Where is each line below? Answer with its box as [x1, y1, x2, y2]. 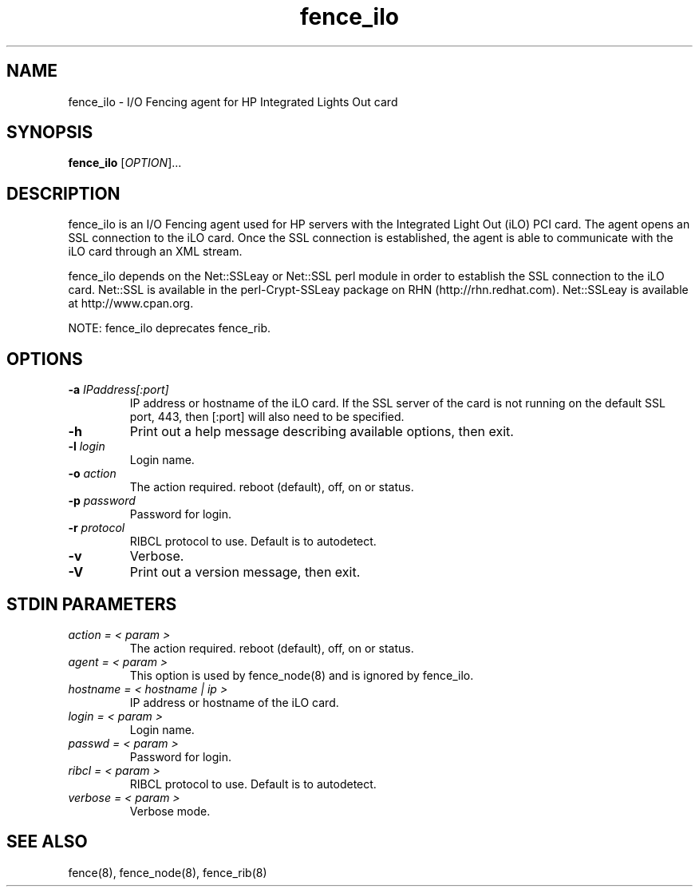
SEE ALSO [6, 831, 88, 852]
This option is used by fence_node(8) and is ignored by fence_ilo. [129, 668, 474, 682]
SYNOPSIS [6, 122, 93, 143]
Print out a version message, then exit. [129, 564, 361, 581]
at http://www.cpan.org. [68, 296, 194, 311]
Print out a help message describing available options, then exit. [129, 423, 514, 440]
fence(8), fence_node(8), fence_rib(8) [68, 865, 267, 879]
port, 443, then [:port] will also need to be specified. [129, 410, 405, 424]
